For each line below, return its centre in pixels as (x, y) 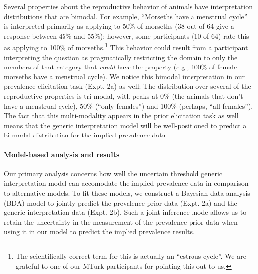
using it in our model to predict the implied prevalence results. (99, 232)
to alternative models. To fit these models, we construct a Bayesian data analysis (127, 192)
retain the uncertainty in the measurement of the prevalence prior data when (121, 222)
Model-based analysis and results (62, 154)
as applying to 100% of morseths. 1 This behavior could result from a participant (126, 47)
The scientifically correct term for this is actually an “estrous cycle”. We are (131, 255)
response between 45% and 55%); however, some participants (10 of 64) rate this (127, 35)
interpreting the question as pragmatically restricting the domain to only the (121, 57)
